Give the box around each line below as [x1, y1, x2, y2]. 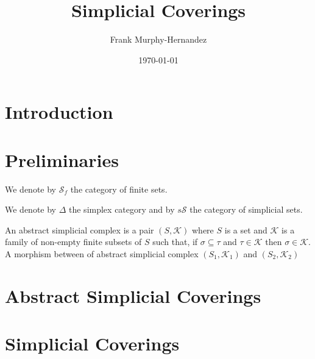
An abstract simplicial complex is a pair [5, 223, 154, 236]
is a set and [224, 223, 267, 236]
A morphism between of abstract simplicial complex [5, 247, 199, 260]
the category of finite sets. [70, 182, 168, 195]
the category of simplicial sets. [189, 203, 303, 216]
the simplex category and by [69, 203, 175, 216]
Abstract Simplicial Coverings [5, 283, 261, 308]
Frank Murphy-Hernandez [110, 33, 207, 46]
